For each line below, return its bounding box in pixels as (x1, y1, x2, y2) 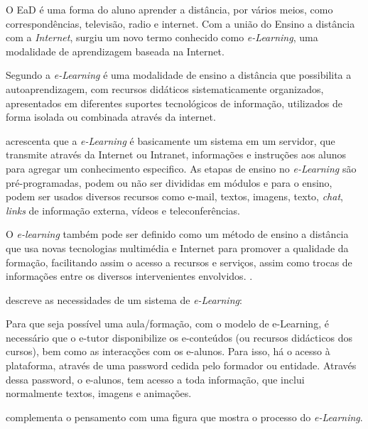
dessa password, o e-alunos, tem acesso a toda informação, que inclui (6, 371, 305, 386)
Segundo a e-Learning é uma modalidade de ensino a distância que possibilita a (6, 67, 352, 82)
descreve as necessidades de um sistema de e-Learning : (6, 292, 242, 307)
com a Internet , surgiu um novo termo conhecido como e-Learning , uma (6, 30, 318, 45)
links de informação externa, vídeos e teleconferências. (6, 202, 240, 217)
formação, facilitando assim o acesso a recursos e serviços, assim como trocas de (6, 254, 352, 269)
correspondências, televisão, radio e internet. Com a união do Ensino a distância (6, 16, 355, 31)
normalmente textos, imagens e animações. (6, 386, 192, 401)
